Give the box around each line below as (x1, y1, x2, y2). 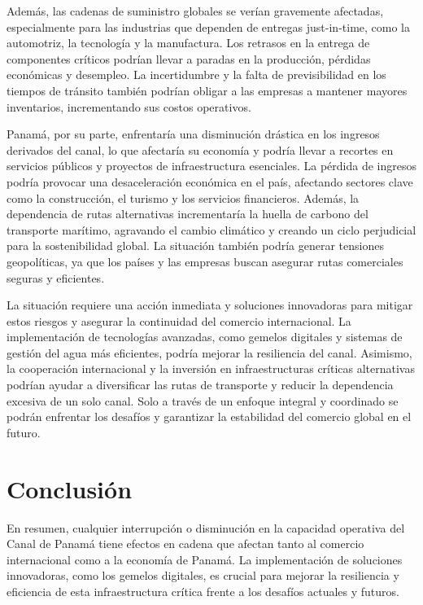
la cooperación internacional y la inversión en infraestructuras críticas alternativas (7, 360, 415, 377)
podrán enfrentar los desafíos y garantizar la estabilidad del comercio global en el (7, 408, 412, 425)
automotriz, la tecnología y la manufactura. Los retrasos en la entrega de (7, 34, 370, 51)
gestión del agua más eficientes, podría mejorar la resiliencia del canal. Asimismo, (7, 344, 412, 361)
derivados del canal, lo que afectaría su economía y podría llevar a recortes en (7, 141, 394, 158)
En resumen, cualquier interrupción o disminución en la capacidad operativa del (7, 519, 405, 536)
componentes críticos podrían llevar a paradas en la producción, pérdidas (7, 50, 371, 67)
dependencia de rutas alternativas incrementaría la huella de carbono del (7, 205, 368, 222)
